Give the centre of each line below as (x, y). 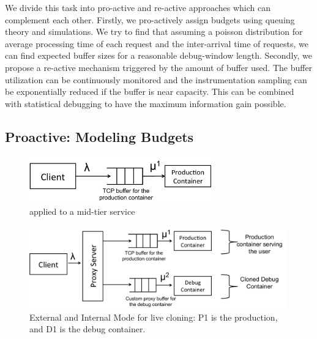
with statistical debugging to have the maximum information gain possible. (146, 103)
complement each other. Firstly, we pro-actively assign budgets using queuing (150, 19)
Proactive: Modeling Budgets (99, 136)
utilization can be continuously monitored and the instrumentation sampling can (156, 79)
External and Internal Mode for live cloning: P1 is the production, (154, 317)
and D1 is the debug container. (88, 329)
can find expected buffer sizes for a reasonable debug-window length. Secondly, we (159, 55)
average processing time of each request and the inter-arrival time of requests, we (157, 43)
